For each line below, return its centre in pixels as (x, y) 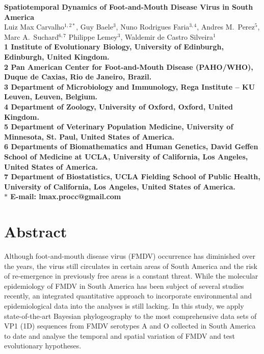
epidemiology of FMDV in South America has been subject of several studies (124, 285)
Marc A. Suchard (32, 36)
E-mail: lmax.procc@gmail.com (66, 196)
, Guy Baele (95, 27)
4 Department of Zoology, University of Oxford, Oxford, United (118, 106)
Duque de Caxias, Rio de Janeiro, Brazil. (78, 77)
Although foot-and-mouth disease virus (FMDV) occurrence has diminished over (130, 256)
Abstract (36, 232)
